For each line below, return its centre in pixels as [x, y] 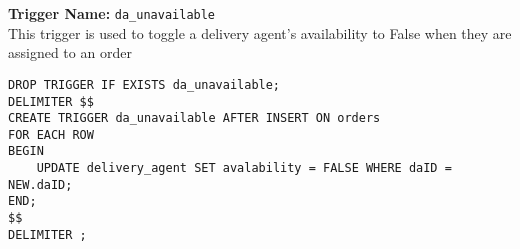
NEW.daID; [40, 184]
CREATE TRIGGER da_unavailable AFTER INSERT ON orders [194, 118]
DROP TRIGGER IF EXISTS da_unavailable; [144, 84]
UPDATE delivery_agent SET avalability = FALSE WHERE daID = [244, 168]
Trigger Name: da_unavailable [112, 13]
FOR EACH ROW [51, 134]
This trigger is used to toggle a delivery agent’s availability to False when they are [260, 32]
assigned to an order [70, 52]
